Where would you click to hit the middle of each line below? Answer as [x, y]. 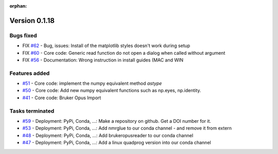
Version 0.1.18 [32, 20]
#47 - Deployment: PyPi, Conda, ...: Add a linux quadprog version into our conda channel [117, 143]
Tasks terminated [32, 111]
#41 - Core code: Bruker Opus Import [62, 98]
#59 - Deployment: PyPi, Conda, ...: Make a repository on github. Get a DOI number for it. [117, 121]
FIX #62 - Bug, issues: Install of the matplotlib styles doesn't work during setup [106, 46]
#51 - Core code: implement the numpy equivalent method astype [92, 83]
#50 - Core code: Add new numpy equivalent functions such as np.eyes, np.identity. [112, 91]
